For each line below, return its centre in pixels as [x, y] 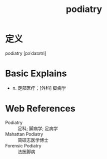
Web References [40, 109]
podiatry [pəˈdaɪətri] [26, 53]
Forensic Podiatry [23, 145]
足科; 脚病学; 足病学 [38, 128]
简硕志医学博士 [33, 140]
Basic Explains [36, 73]
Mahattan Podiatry [24, 134]
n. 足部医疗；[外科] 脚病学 [39, 88]
